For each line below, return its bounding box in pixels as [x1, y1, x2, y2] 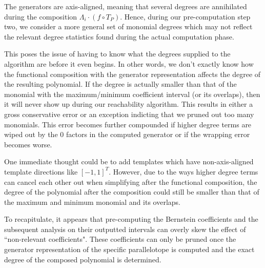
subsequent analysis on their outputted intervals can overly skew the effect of [4, 223, 246, 234]
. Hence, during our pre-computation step [120, 11, 251, 22]
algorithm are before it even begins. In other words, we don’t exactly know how [4, 58, 254, 69]
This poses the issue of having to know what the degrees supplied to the [4, 48, 231, 59]
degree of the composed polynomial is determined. [4, 254, 161, 264]
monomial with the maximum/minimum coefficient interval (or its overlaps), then [4, 88, 260, 99]
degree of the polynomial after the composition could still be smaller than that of [4, 186, 259, 197]
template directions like [4, 166, 78, 177]
